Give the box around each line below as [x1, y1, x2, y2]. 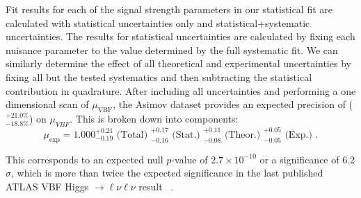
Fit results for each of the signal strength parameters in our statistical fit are [6, 2, 332, 16]
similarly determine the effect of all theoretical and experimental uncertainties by [6, 56, 351, 71]
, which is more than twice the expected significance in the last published [11, 165, 323, 180]
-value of [171, 152, 208, 166]
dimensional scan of [6, 97, 89, 111]
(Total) [116, 129, 148, 140]
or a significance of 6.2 [259, 152, 355, 166]
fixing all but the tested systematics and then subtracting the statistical [6, 69, 312, 84]
